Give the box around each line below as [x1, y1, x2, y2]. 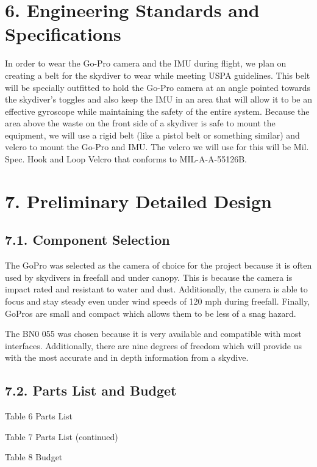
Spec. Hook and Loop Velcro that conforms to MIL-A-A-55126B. [5, 153, 248, 165]
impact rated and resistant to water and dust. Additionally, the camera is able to [5, 283, 308, 295]
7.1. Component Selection [5, 230, 170, 249]
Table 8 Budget [5, 451, 63, 463]
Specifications [5, 21, 121, 46]
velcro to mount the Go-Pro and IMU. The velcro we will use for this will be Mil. [5, 140, 309, 153]
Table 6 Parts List [5, 410, 73, 422]
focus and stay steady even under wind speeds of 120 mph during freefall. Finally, [5, 295, 310, 308]
